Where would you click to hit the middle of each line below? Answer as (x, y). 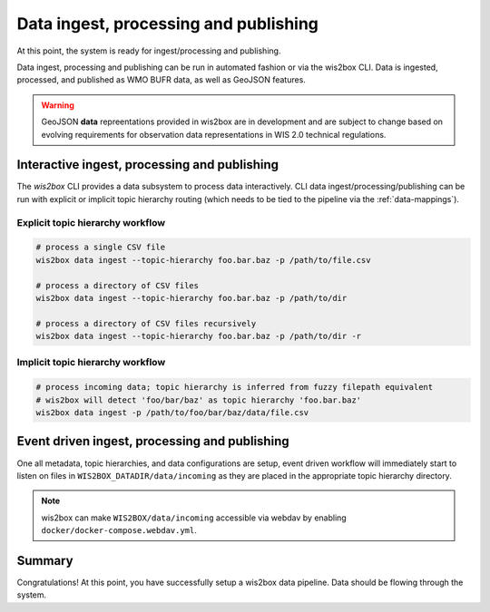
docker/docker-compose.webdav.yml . (119, 530)
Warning (58, 105)
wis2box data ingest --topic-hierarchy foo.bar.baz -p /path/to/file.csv (203, 260)
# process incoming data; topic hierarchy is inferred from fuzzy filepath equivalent (235, 387)
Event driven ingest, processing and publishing (153, 441)
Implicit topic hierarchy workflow (91, 363)
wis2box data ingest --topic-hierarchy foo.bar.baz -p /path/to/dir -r (199, 336)
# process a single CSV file (101, 248)
